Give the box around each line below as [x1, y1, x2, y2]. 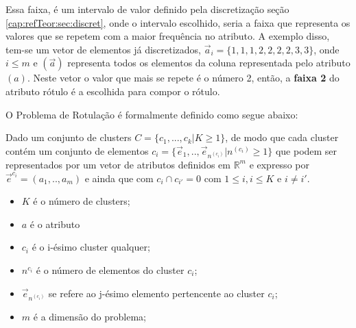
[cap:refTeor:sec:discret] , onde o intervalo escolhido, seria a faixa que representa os [5, 15, 351, 29]
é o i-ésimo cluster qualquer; [32, 240, 150, 254]
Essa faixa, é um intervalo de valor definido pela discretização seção [5, 2, 289, 16]
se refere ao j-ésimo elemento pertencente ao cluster [48, 286, 265, 300]
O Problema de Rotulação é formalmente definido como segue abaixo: [5, 107, 298, 121]
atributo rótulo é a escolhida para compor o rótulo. [5, 84, 220, 98]
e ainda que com [84, 171, 154, 185]
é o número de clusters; [33, 194, 130, 208]
